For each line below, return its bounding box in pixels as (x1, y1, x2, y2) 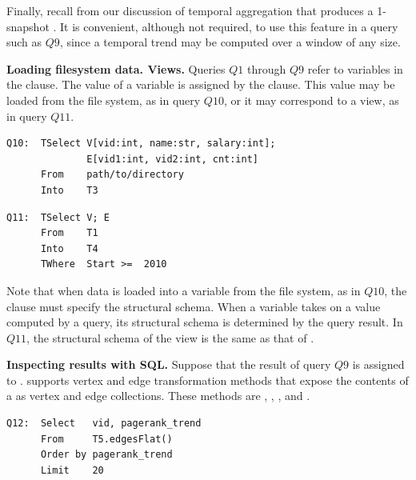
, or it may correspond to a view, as (223, 91, 399, 108)
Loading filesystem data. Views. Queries (6, 60, 226, 77)
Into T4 (40, 242, 98, 254)
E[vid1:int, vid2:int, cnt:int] (86, 153, 258, 165)
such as (6, 34, 42, 50)
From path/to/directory (40, 169, 184, 181)
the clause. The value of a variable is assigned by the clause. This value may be (6, 76, 395, 93)
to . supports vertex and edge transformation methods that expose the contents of (6, 371, 409, 388)
